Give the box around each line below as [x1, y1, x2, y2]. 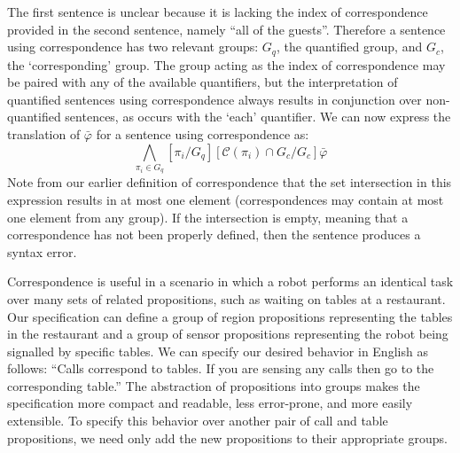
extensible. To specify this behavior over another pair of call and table [7, 411, 388, 430]
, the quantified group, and [277, 37, 423, 56]
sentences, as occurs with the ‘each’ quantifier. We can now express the [65, 107, 451, 126]
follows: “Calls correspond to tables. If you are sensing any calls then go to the [7, 359, 434, 378]
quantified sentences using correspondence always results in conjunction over [7, 90, 422, 108]
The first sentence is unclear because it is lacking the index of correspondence [7, 3, 428, 20]
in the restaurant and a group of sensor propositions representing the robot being [7, 324, 448, 343]
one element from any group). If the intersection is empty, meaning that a [7, 207, 409, 226]
